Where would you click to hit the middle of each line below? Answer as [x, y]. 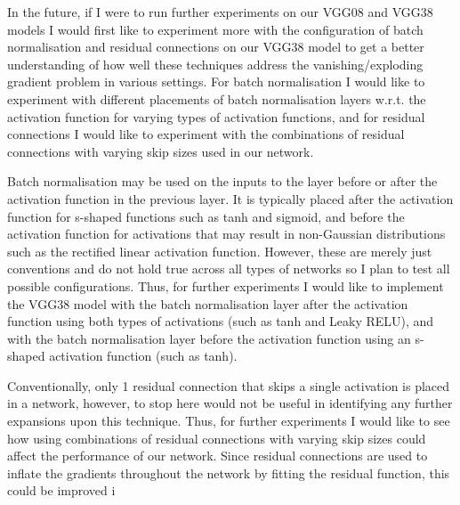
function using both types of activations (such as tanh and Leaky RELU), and [221, 321]
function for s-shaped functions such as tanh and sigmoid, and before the [206, 216]
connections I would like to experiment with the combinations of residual [206, 134]
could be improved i [61, 490]
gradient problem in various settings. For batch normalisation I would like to [216, 81]
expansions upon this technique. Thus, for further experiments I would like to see [229, 421]
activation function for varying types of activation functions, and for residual [216, 116]
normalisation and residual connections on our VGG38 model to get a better [216, 47]
